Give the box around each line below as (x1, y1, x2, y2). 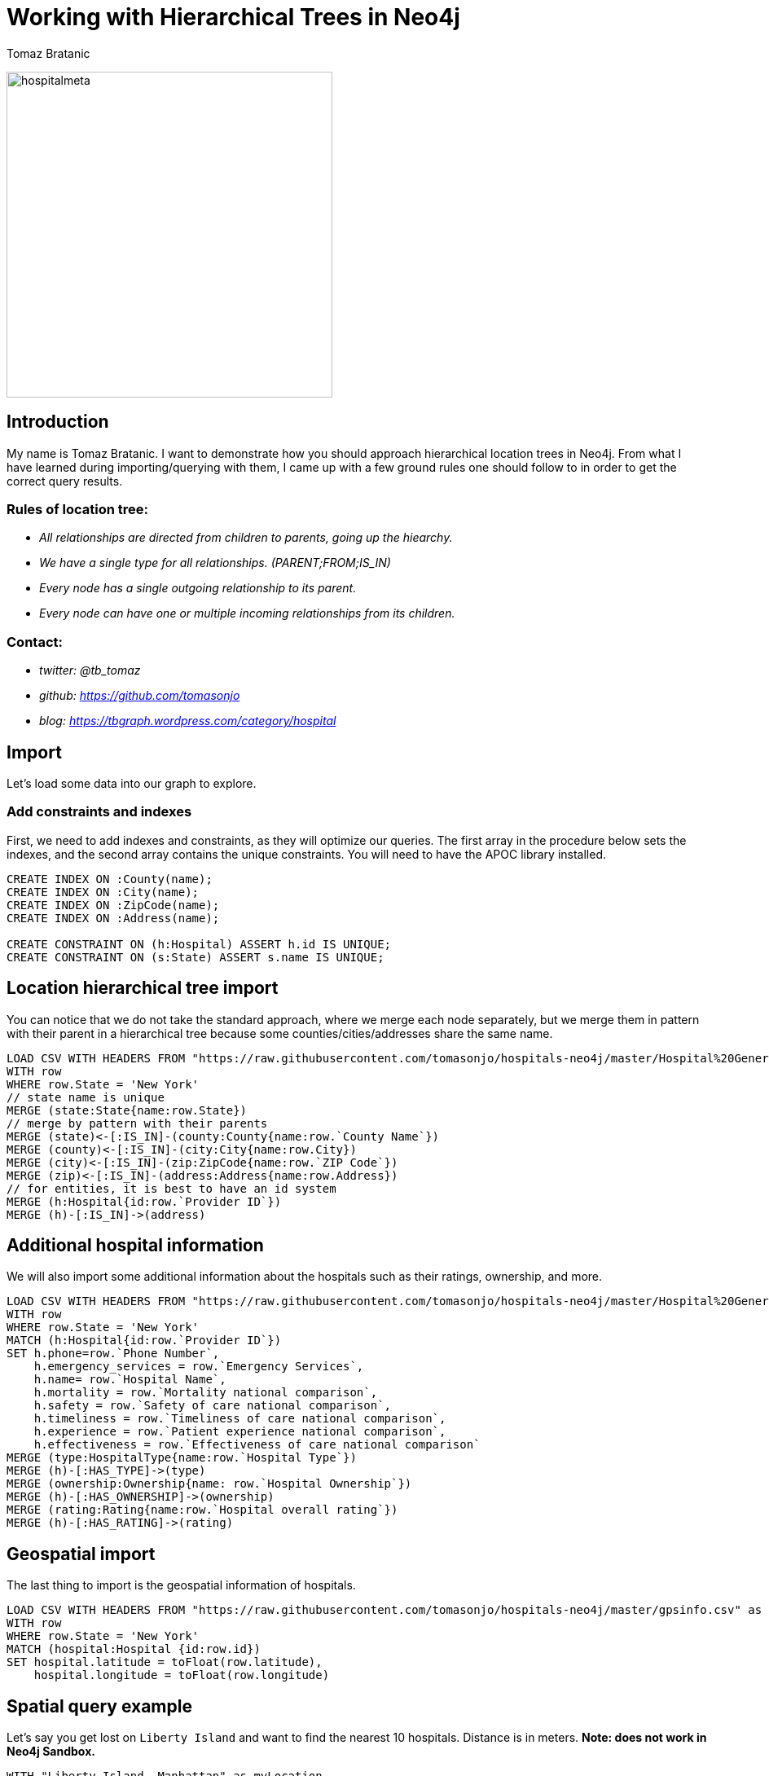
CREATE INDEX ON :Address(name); (7, 911, 220, 925)
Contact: (7, 633, 63, 650)
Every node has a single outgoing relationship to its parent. (39, 581, 357, 596)
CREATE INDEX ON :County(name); (7, 872, 213, 886)
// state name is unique (7, 1090, 165, 1104)
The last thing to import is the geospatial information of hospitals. (7, 1578, 356, 1593)
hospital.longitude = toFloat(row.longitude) (33, 1668, 330, 1682)
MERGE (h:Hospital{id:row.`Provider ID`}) (7, 1194, 282, 1208)
